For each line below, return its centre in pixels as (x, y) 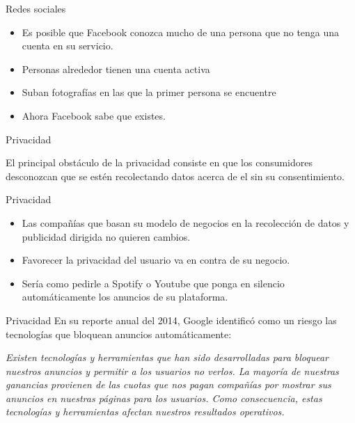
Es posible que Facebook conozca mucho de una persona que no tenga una (181, 32)
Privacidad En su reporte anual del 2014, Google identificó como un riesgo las (171, 320)
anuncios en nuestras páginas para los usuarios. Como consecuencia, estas (164, 398)
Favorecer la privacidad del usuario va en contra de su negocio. (156, 260)
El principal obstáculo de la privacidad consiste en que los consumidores (159, 162)
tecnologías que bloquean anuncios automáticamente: (119, 334)
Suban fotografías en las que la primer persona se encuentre (149, 92)
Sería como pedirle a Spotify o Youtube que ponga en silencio (153, 283)
